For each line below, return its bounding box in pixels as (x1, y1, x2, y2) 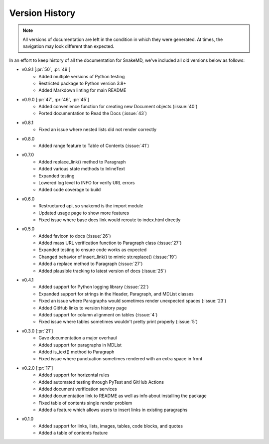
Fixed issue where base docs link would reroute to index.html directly (38, 217, 181, 223)
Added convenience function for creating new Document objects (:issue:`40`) (38, 104, 198, 110)
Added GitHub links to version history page (38, 304, 127, 311)
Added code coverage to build (38, 187, 101, 193)
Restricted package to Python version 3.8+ (38, 80, 127, 86)
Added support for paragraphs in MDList (38, 342, 122, 348)
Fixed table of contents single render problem (38, 400, 132, 406)
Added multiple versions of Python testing (38, 73, 125, 79)
